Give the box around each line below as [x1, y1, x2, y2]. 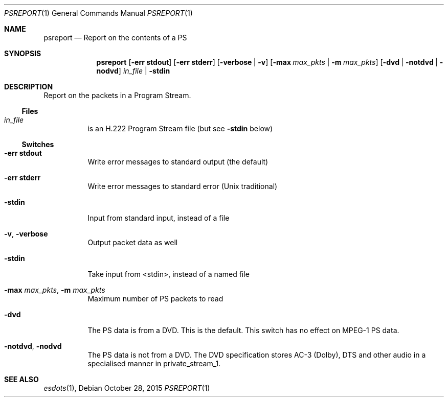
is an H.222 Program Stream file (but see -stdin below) [87, 124, 273, 133]
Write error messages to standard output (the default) [87, 157, 268, 166]
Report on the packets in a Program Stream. [43, 91, 191, 100]
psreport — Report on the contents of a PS [43, 33, 187, 42]
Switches [21, 140, 54, 149]
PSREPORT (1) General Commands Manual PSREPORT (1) [4, 9, 193, 17]
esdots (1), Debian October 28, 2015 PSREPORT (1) [43, 384, 210, 392]
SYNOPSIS [4, 49, 41, 58]
